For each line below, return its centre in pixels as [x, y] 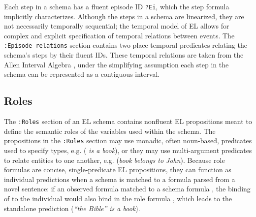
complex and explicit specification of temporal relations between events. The [119, 35]
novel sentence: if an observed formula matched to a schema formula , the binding [127, 189]
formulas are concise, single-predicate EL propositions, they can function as [118, 170]
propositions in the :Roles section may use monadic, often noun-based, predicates [128, 140]
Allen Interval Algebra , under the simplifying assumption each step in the [116, 64]
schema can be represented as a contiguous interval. [82, 74]
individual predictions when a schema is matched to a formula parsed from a [120, 179]
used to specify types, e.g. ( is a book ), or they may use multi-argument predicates [128, 150]
